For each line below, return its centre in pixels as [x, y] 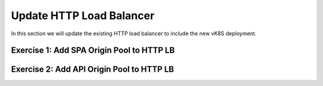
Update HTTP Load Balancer [83, 16]
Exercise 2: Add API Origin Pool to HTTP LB [93, 70]
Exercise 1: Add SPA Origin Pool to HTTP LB [93, 50]
